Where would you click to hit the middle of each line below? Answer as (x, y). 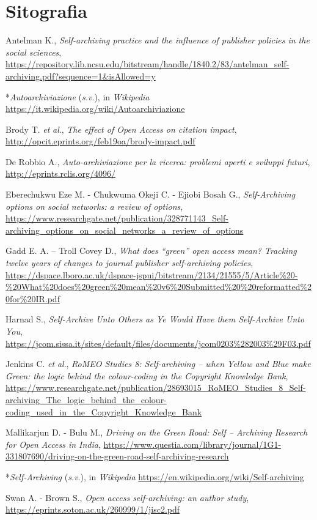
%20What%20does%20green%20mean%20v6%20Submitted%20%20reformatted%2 (159, 287)
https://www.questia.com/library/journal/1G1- (192, 444)
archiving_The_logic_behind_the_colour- (86, 399)
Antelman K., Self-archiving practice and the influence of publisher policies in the (158, 40)
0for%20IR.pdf (33, 298)
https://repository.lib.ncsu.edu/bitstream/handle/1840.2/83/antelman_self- (148, 64)
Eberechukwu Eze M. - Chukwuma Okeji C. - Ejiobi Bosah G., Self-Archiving (151, 194)
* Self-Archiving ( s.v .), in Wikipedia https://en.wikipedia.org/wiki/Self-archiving (155, 476)
